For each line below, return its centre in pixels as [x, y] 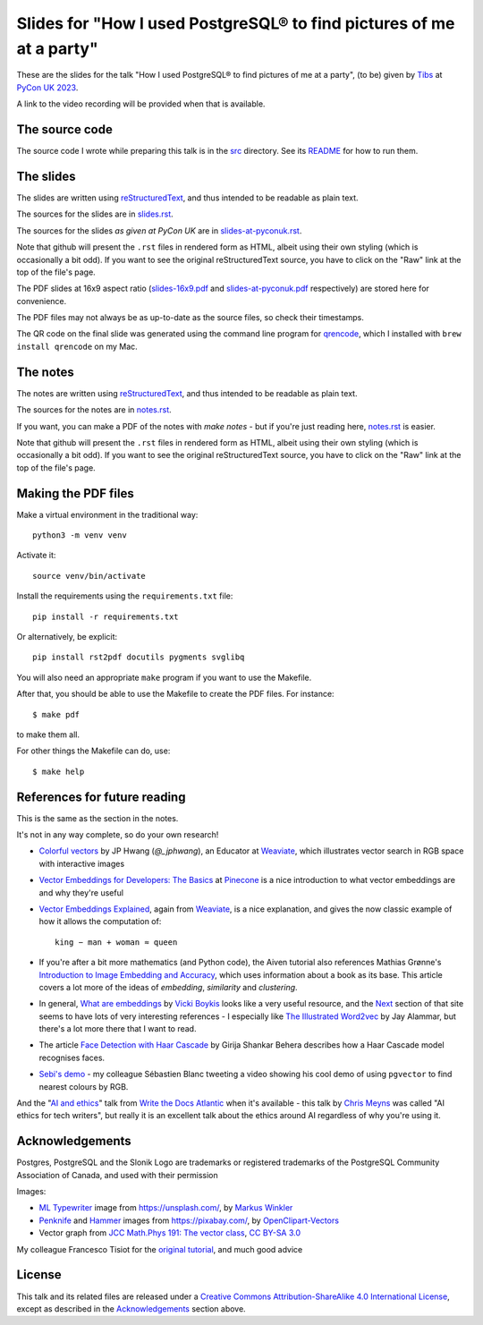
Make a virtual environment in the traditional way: [107, 514]
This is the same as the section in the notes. [97, 818]
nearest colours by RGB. [84, 1086]
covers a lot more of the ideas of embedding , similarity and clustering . [169, 987]
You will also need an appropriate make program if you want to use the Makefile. [164, 677]
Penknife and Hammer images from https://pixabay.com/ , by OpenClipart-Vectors [189, 1220]
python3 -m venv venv [80, 535]
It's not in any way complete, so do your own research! [118, 834]
